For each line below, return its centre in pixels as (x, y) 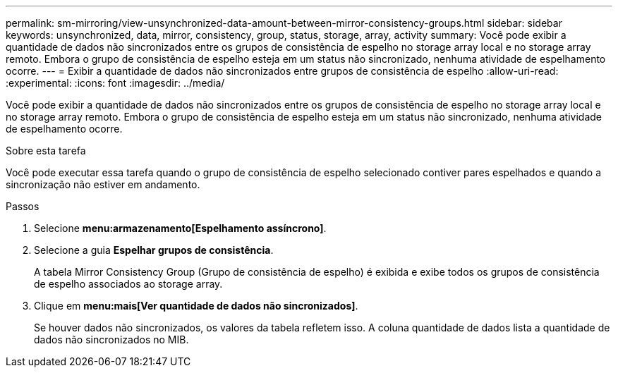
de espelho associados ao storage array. (128, 284)
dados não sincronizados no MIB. (111, 340)
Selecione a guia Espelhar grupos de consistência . (154, 250)
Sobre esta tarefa (46, 151)
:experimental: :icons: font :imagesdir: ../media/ (115, 83)
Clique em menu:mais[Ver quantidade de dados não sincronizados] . (196, 306)
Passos (23, 206)
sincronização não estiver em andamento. (103, 184)
